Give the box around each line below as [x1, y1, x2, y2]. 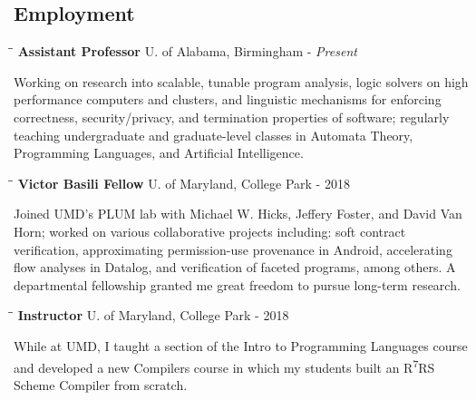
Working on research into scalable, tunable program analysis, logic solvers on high [14, 72, 469, 91]
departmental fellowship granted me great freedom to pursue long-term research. [14, 275, 461, 294]
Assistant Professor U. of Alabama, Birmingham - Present [17, 42, 357, 61]
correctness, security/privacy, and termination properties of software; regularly [14, 107, 450, 126]
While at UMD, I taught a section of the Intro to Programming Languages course [14, 336, 468, 355]
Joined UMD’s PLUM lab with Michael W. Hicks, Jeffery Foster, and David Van [14, 204, 462, 223]
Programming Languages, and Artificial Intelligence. [14, 143, 304, 162]
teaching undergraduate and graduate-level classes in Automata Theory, [14, 125, 413, 144]
